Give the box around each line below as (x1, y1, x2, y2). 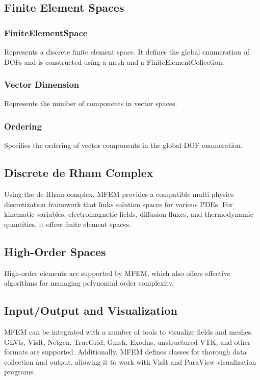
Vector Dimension (4, 78, 80, 91)
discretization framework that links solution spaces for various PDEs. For (4, 198, 233, 209)
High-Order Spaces (4, 243, 106, 259)
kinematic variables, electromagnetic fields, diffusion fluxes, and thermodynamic (4, 209, 253, 219)
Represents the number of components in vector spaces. (4, 98, 177, 109)
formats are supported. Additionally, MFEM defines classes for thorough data (4, 346, 247, 357)
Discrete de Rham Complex (4, 165, 153, 181)
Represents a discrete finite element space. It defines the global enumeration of (4, 46, 249, 57)
